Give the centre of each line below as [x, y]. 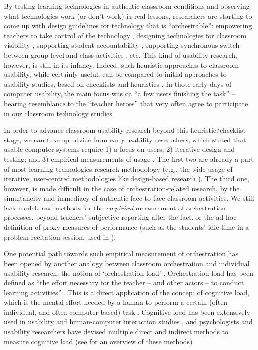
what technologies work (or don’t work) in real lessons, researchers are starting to [128, 16]
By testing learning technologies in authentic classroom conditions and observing [127, 6]
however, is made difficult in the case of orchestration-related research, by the [122, 188]
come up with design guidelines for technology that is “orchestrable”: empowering [128, 26]
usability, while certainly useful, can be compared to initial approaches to [115, 74]
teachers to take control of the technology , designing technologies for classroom [125, 35]
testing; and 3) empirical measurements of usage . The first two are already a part [129, 159]
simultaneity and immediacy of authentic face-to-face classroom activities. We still [129, 198]
